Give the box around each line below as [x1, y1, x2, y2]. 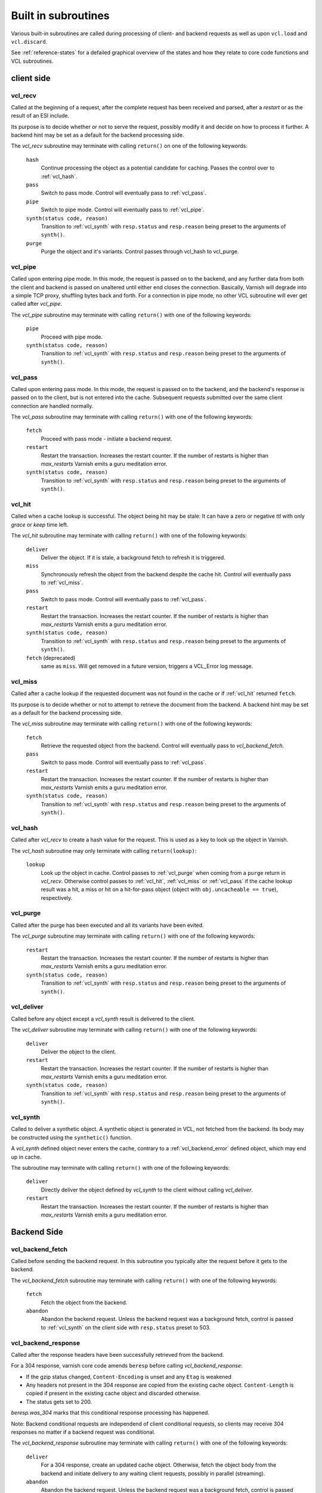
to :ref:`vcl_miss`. [41, 579, 83, 586]
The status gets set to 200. [26, 1398, 92, 1405]
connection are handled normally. [11, 402, 94, 409]
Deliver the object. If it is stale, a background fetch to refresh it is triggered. [41, 554, 226, 561]
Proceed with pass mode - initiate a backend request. [41, 435, 173, 442]
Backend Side [11, 1227, 64, 1237]
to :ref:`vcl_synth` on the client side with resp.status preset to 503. [41, 1323, 211, 1331]
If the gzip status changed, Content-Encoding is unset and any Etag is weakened [26, 1373, 232, 1380]
